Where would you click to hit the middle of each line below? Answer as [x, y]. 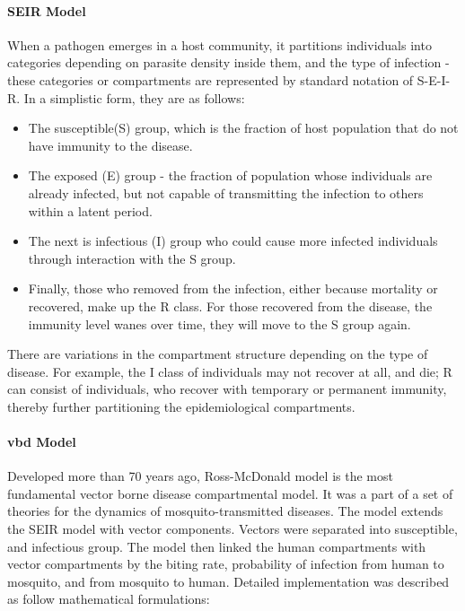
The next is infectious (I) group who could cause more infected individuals [233, 241]
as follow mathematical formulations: [109, 599]
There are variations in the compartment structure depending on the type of [218, 354]
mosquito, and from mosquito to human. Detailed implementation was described [228, 581]
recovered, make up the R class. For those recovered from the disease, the [230, 305]
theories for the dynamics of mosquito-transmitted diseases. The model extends [225, 511]
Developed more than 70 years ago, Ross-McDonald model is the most [200, 476]
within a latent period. [90, 210]
